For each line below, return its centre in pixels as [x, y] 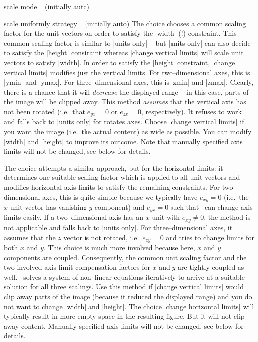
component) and [120, 207]
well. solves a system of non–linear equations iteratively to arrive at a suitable [124, 276]
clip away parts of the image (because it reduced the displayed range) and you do [128, 296]
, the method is [227, 217]
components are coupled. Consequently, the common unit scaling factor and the [125, 257]
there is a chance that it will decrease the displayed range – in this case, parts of [126, 91]
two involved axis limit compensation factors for [77, 267]
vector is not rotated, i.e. [101, 237]
